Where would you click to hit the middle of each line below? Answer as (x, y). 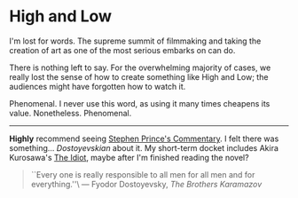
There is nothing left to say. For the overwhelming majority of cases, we (140, 67)
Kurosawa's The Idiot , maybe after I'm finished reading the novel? (129, 157)
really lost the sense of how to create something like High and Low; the (139, 76)
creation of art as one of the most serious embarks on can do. (122, 50)
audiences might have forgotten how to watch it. (98, 86)
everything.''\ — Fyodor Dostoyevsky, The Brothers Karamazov (146, 184)
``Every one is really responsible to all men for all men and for (143, 174)
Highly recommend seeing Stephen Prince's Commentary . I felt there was (144, 139)
